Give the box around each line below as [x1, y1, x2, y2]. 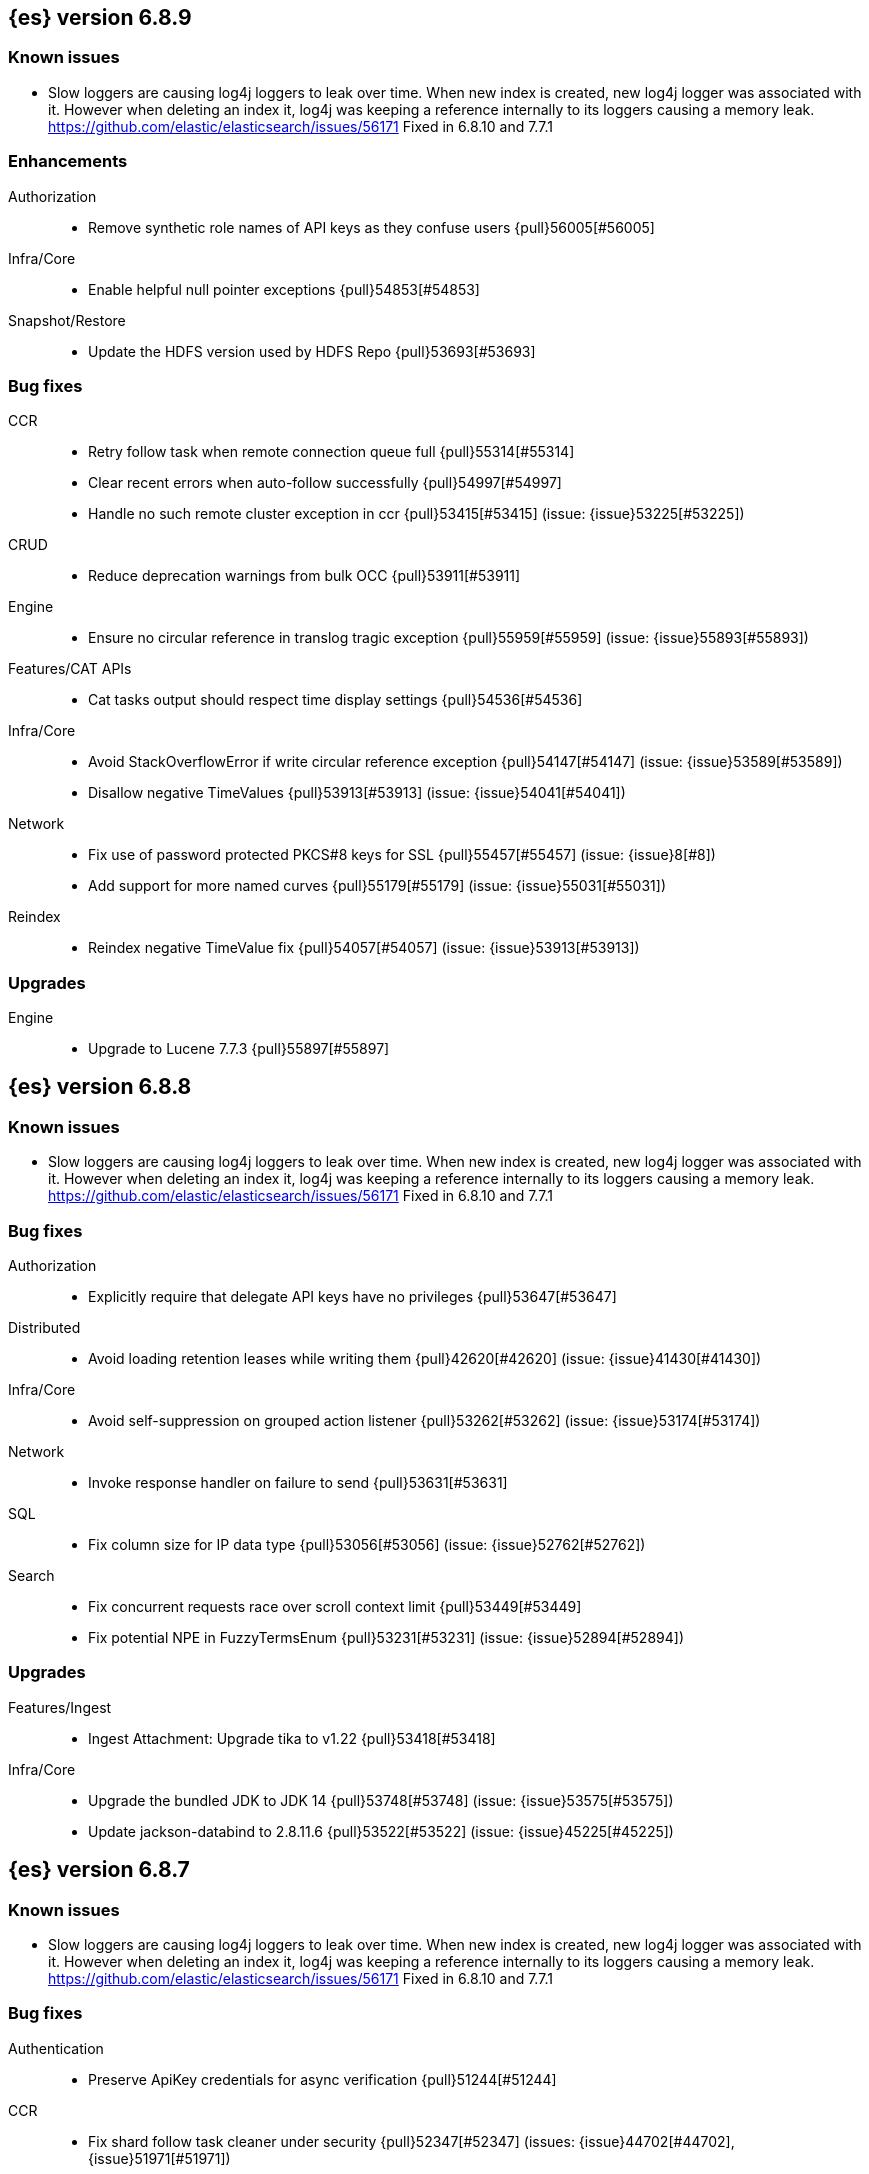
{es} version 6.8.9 [8, 5, 192, 30]
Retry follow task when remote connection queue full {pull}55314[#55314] [88, 443, 575, 461]
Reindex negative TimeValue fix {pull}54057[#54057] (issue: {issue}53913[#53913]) [88, 939, 640, 957]
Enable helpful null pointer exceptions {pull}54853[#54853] [88, 280, 480, 298]
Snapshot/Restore [8, 311, 126, 329]
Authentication [8, 2039, 104, 2057]
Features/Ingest [8, 1698, 112, 1716]
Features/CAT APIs [8, 660, 132, 678]
